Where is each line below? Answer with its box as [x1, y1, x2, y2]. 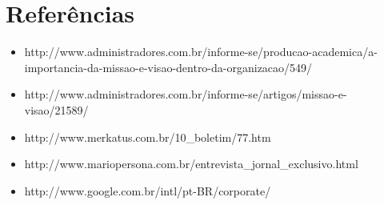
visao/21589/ [24, 101, 89, 118]
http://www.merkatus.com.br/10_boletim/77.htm [24, 128, 271, 145]
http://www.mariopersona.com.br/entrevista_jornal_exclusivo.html [24, 155, 358, 172]
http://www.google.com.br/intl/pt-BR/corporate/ [24, 182, 271, 199]
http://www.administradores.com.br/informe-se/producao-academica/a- [24, 43, 378, 60]
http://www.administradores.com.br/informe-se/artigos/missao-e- [24, 86, 347, 102]
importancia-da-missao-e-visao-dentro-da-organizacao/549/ [24, 58, 313, 75]
